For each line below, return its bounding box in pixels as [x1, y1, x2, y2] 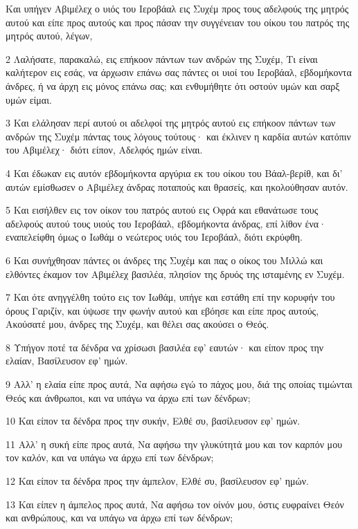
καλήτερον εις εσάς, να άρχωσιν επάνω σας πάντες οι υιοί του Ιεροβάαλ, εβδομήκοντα [6, 65, 352, 80]
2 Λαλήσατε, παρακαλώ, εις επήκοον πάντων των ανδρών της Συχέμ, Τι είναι [6, 51, 318, 66]
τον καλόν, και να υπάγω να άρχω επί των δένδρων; [6, 450, 214, 465]
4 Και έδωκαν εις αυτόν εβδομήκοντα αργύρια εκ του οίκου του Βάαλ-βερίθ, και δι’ [6, 165, 343, 180]
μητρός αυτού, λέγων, [6, 28, 93, 43]
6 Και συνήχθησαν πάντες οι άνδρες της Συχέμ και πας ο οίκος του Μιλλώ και [6, 252, 323, 267]
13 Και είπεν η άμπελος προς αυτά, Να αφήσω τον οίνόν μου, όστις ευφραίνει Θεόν [6, 496, 344, 511]
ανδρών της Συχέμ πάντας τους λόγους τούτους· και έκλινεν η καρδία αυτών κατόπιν [6, 129, 351, 143]
